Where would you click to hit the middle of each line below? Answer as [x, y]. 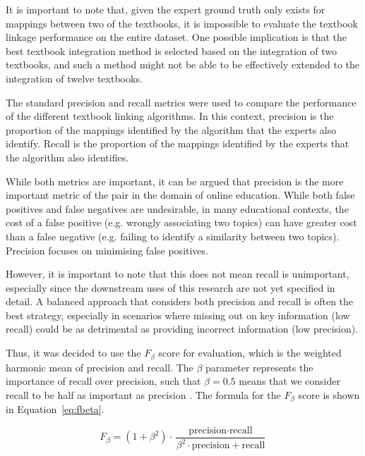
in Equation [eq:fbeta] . [55, 409]
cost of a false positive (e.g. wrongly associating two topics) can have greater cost [181, 222]
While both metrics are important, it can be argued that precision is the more [175, 181]
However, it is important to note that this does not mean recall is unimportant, [178, 274]
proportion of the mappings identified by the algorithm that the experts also [171, 129]
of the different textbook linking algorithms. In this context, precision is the [170, 116]
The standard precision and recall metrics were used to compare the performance [181, 102]
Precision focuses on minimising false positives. [107, 250]
